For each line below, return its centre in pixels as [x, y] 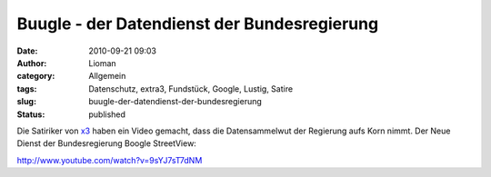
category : [36, 76]
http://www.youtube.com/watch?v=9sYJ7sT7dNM [110, 160]
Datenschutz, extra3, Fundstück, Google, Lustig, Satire [191, 88]
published [107, 114]
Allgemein [107, 76]
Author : [32, 63]
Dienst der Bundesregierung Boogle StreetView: [107, 143]
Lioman [103, 63]
